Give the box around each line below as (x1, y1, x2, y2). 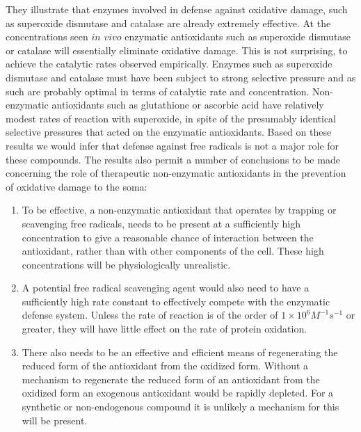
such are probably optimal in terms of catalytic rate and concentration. (6, 83, 310, 98)
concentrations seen (6, 29, 88, 44)
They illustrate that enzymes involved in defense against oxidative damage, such (6, 2, 348, 16)
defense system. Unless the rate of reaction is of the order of (22, 307, 278, 322)
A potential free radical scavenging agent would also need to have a (22, 280, 310, 295)
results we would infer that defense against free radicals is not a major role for (6, 138, 339, 152)
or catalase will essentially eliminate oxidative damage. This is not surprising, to (6, 42, 348, 57)
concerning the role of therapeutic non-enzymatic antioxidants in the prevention (6, 166, 346, 180)
